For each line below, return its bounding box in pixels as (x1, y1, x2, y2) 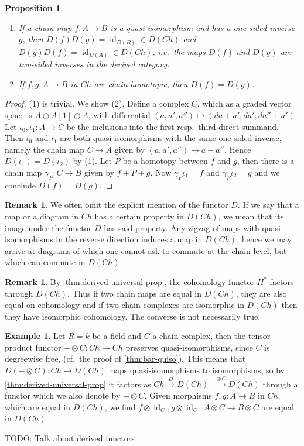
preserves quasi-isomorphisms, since (125, 341, 253, 353)
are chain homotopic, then (94, 77, 188, 90)
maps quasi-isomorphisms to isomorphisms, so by (108, 364, 285, 376)
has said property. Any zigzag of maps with (104, 221, 259, 234)
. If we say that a (237, 198, 299, 211)
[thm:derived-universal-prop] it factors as (5, 378, 151, 390)
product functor (5, 341, 62, 353)
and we (254, 166, 280, 178)
